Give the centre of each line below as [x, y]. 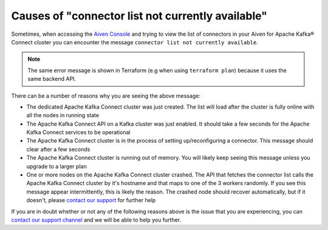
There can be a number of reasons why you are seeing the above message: [106, 96]
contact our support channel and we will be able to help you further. [96, 220]
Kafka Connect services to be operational [78, 132]
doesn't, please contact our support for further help [91, 200]
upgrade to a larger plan [57, 166]
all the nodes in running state [63, 115]
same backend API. [52, 79]
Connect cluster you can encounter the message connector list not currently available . [135, 42]
